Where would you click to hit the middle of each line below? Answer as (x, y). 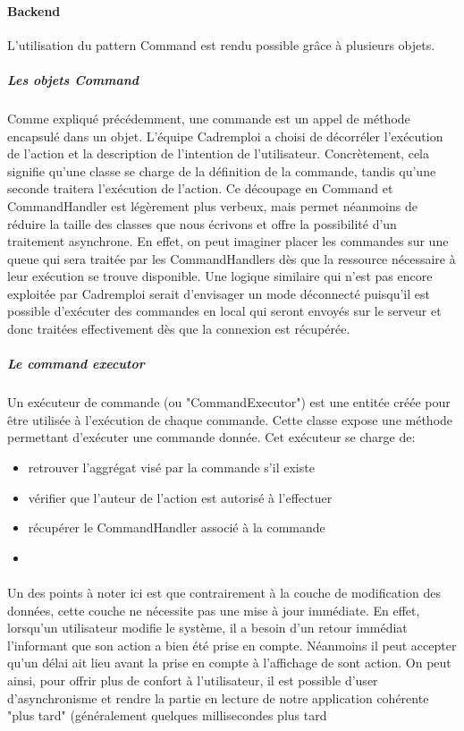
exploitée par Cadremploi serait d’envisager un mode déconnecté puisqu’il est (219, 293)
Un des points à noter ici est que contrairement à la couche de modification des (224, 592)
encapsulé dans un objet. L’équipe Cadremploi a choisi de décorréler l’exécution (225, 136)
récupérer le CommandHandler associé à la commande (177, 527)
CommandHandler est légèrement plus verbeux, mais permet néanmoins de (212, 205)
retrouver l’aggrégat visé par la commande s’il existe (171, 467)
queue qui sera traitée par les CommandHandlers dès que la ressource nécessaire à (232, 258)
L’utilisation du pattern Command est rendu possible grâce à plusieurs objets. (221, 44)
